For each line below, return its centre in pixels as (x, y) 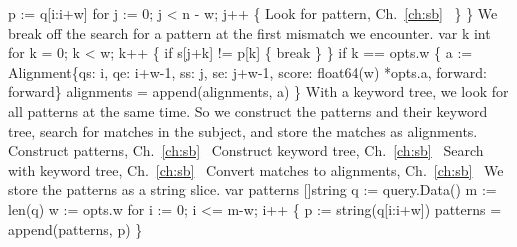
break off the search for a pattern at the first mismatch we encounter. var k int (249, 32)
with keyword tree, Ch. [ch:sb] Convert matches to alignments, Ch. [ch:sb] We (256, 169)
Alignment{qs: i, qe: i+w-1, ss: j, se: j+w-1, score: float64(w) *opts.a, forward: (247, 71)
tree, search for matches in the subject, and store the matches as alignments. (243, 130)
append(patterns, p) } (75, 228)
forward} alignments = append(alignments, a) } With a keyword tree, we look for (258, 91)
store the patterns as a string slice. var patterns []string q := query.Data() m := (252, 189)
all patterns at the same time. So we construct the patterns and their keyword (248, 110)
